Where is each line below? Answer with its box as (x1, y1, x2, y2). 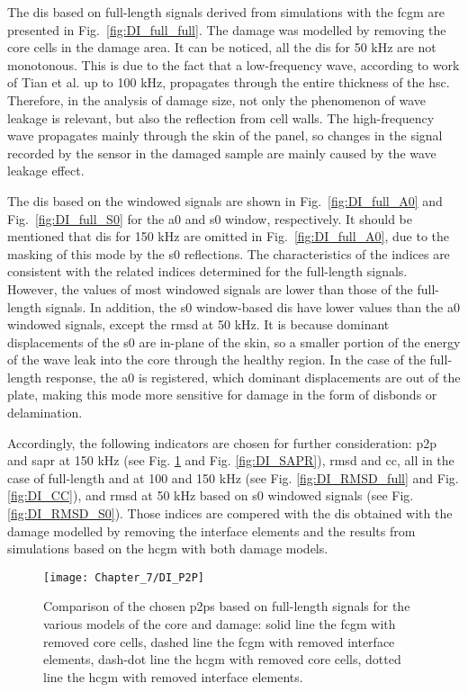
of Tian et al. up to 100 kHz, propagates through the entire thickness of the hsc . (7, 73, 450, 92)
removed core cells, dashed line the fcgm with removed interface (43, 632, 395, 651)
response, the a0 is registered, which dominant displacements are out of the (45, 367, 461, 386)
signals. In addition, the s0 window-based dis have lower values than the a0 (45, 297, 460, 316)
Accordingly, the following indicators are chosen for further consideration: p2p (7, 433, 436, 452)
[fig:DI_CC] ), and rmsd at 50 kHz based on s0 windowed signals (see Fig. (7, 486, 414, 505)
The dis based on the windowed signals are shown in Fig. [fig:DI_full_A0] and (7, 191, 443, 210)
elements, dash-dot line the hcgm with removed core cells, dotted (43, 650, 401, 669)
